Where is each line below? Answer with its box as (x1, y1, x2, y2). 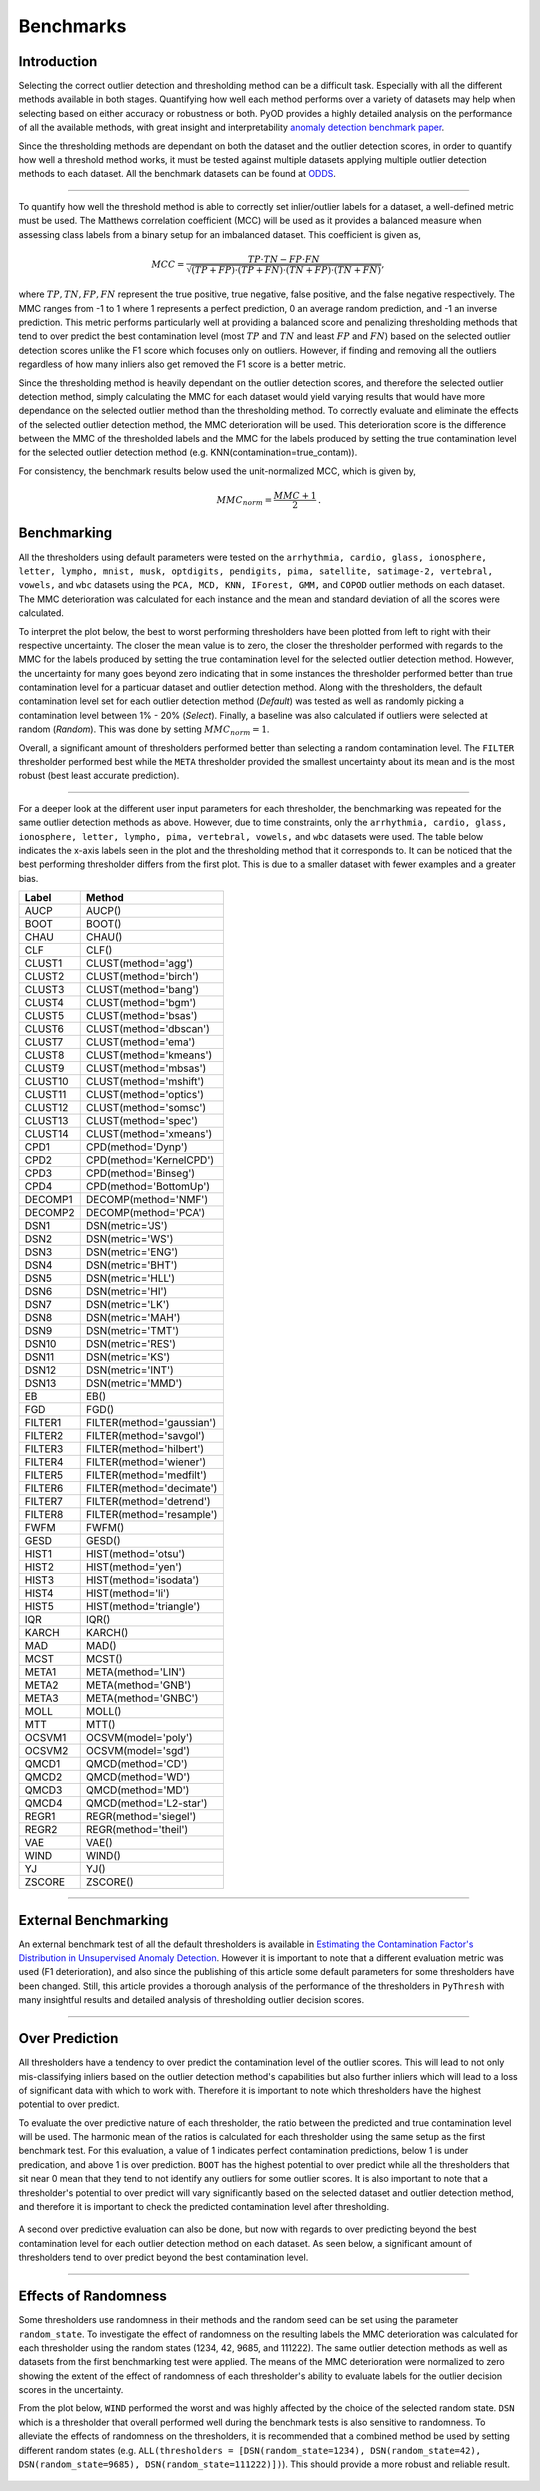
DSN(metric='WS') (85, 1232, 174, 1246)
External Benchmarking (18, 1911, 169, 1929)
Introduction (18, 53, 98, 70)
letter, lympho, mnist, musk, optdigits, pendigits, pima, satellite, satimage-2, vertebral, (18, 565, 494, 577)
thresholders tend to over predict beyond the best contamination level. (18, 2251, 309, 2264)
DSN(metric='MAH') (85, 1311, 181, 1325)
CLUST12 (24, 1101, 69, 1115)
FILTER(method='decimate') (85, 1481, 218, 1495)
